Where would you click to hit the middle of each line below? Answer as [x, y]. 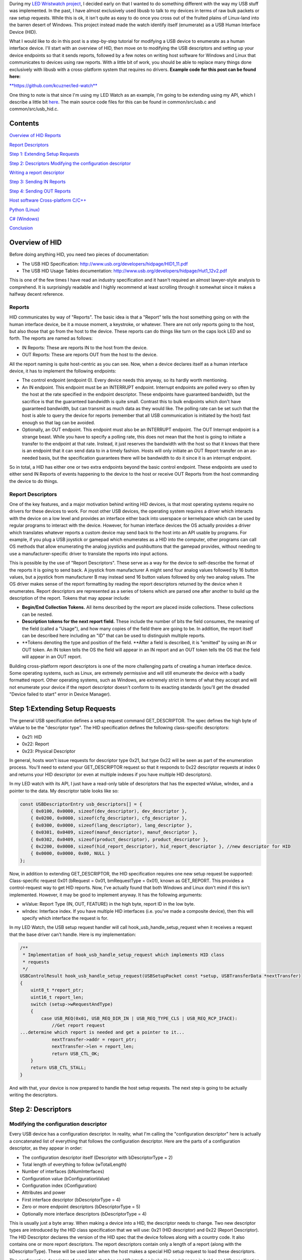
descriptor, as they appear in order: [46, 1148]
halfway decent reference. [37, 294]
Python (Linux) [25, 210]
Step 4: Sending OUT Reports [40, 191]
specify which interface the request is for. [65, 918]
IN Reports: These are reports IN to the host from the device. [85, 347]
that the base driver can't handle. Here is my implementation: [73, 934]
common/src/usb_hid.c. [34, 109]
